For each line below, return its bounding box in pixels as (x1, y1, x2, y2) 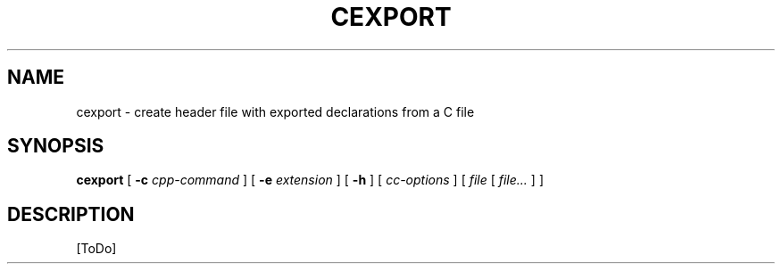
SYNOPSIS (7, 135, 104, 158)
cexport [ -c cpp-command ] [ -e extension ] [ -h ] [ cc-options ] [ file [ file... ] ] (76, 172, 544, 188)
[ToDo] (76, 241, 117, 257)
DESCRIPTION (7, 202, 135, 226)
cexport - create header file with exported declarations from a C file (76, 103, 475, 119)
